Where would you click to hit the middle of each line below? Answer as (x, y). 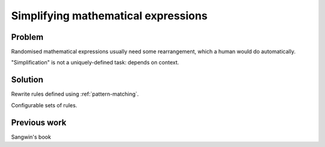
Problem (27, 37)
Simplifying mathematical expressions (109, 16)
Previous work (39, 123)
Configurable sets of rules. (44, 105)
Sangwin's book (31, 137)
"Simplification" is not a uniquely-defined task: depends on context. (95, 63)
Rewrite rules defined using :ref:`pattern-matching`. (75, 94)
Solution (27, 80)
